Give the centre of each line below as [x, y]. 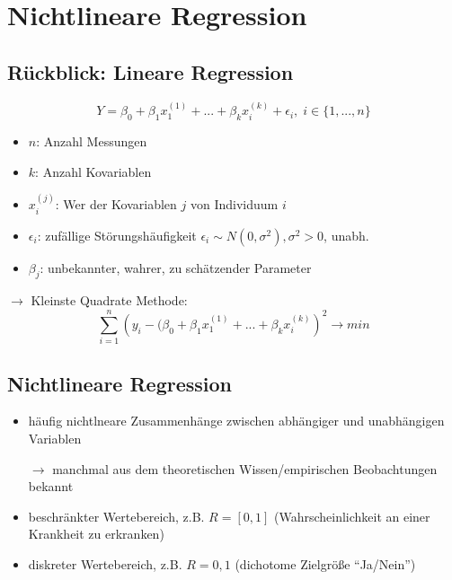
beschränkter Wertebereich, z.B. [116, 516]
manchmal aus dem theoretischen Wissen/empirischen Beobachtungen [245, 468]
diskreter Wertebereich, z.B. [105, 563]
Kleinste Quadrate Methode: [109, 300]
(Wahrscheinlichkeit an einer [352, 516]
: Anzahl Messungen [92, 141]
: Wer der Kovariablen [116, 204]
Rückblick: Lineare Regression [151, 71]
